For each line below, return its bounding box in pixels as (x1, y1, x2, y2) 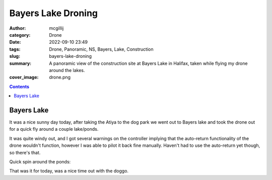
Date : (9, 39, 21, 45)
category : (9, 32, 31, 38)
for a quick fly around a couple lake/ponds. (9, 126, 99, 132)
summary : (9, 60, 32, 66)
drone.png (49, 74, 71, 80)
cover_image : (9, 74, 39, 80)
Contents (9, 83, 30, 89)
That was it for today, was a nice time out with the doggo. (9, 168, 128, 174)
